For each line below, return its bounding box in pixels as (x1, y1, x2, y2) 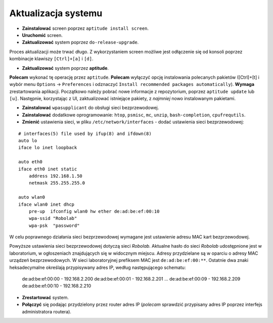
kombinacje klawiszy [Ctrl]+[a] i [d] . (9, 56, 94, 62)
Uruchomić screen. (22, 32, 63, 38)
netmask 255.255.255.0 (28, 180, 85, 186)
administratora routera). (22, 308, 72, 314)
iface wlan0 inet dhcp (18, 201, 75, 207)
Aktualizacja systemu (9, 8, 103, 19)
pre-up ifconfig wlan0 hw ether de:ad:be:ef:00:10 (28, 208, 160, 214)
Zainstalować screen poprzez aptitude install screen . (22, 25, 149, 31)
